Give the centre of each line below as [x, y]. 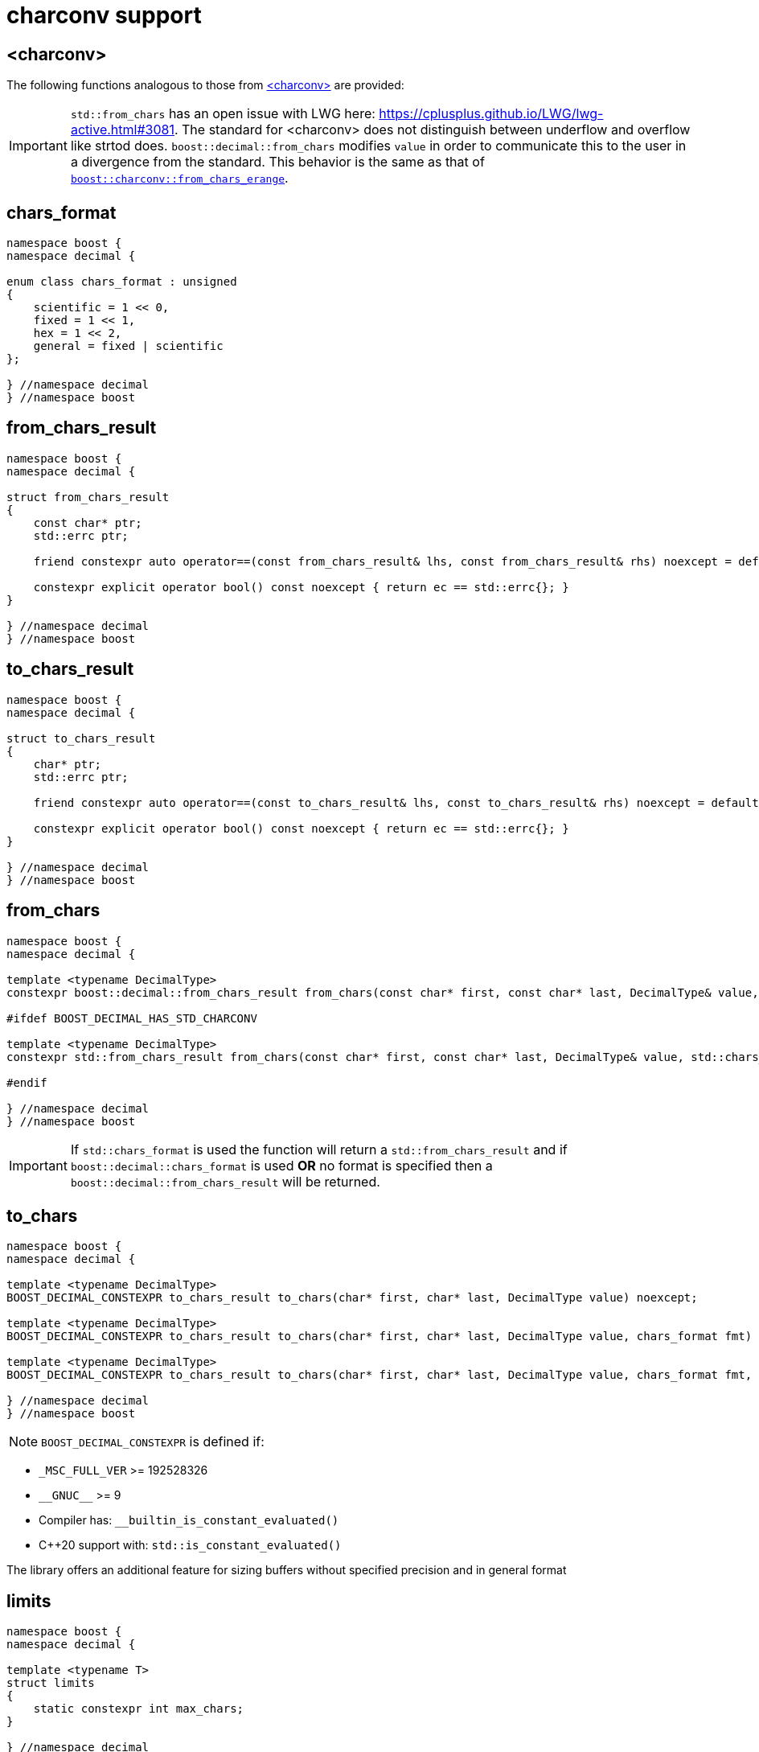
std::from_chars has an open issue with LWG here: [223, 114]
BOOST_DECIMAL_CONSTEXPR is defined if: [153, 1442]
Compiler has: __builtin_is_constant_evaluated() [189, 1520]
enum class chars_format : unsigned [122, 282]
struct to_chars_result [81, 738]
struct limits [51, 1683]
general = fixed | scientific [128, 346]
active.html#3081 [122, 130]
